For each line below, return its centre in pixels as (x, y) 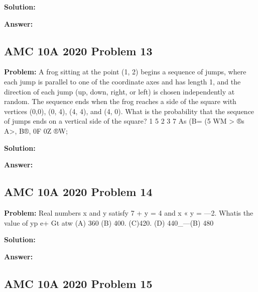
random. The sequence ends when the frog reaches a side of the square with (120, 101)
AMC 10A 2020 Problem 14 (78, 192)
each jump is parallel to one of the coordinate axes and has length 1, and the (122, 81)
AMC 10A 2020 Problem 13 (78, 51)
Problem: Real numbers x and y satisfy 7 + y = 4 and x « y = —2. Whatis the (129, 212)
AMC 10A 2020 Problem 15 (78, 283)
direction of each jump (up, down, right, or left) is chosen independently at (119, 91)
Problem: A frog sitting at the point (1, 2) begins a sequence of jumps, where (125, 72)
